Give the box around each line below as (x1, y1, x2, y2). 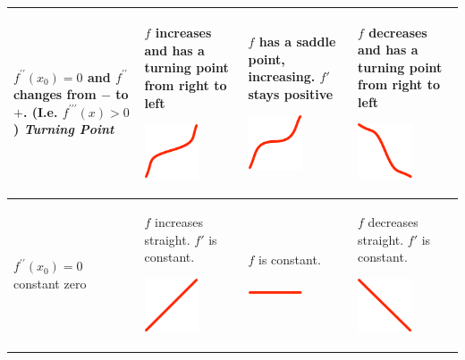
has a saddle (258, 31, 336, 50)
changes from (13, 85, 97, 104)
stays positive (248, 84, 334, 103)
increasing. (248, 67, 316, 86)
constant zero (13, 274, 87, 293)
